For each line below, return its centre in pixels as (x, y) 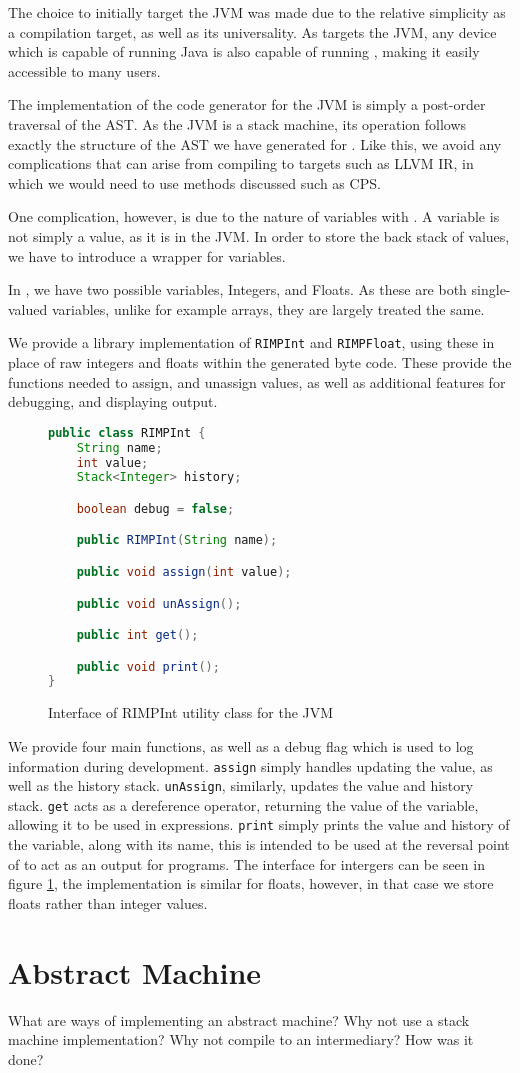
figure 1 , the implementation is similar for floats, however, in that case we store (251, 883)
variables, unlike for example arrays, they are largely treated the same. (268, 308)
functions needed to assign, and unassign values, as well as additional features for (257, 381)
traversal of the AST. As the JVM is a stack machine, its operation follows (237, 123)
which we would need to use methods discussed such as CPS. (194, 182)
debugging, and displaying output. (113, 401)
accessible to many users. (84, 70)
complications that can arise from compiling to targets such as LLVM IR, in (241, 163)
